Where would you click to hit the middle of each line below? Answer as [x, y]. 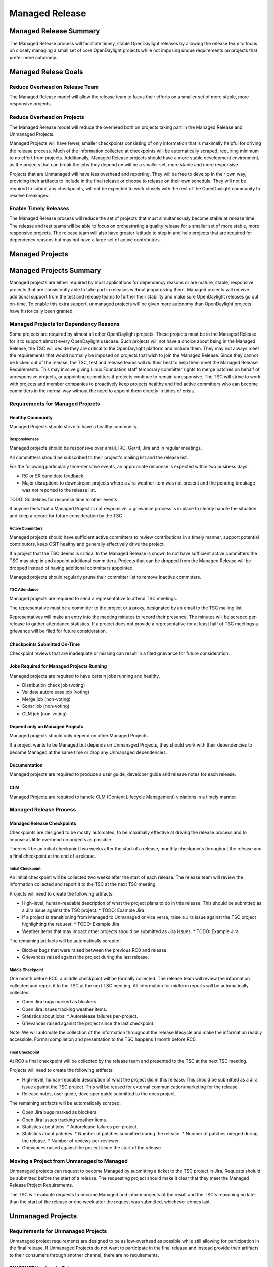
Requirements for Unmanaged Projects [58, 1231]
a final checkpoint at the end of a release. [53, 856]
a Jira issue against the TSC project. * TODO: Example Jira [83, 910]
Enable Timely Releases [39, 208]
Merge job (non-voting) [46, 699]
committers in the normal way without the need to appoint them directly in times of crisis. [102, 391]
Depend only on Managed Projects [46, 726]
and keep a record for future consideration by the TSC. [66, 516]
